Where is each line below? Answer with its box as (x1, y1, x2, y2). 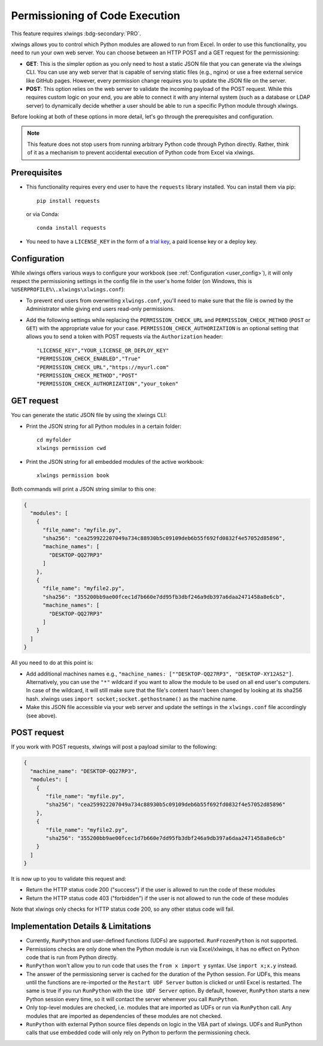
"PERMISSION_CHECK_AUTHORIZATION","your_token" (36, 381, 179, 387)
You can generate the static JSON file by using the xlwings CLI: (11, 412, 167, 419)
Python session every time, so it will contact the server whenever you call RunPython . (26, 995, 239, 1002)
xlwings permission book (36, 472, 109, 479)
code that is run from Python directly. (26, 953, 118, 960)
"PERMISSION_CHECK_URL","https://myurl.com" (36, 364, 170, 370)
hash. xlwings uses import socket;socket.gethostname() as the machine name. (26, 695, 237, 703)
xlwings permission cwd (36, 445, 106, 452)
